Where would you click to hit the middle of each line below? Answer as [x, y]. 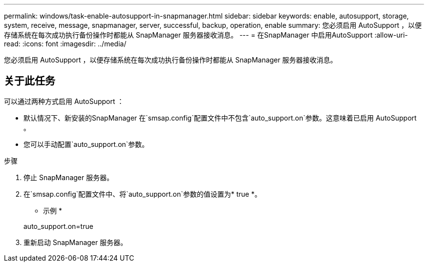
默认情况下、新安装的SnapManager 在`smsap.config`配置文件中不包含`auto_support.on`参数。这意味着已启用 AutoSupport [220, 118]
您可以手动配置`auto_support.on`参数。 [86, 144]
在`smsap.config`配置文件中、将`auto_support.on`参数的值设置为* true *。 [142, 194]
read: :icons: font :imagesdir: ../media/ [65, 44]
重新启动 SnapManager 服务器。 [75, 242]
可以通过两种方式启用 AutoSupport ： [64, 101]
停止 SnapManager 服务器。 [69, 177]
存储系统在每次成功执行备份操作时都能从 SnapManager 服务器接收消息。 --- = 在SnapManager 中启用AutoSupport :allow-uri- [206, 35]
